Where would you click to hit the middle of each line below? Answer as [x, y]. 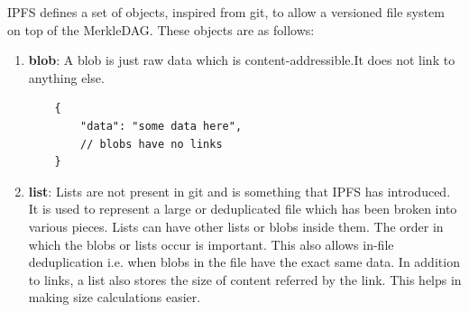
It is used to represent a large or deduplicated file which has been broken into [243, 209]
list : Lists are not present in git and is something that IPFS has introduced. [239, 191]
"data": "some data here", [161, 126]
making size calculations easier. [115, 297]
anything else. [66, 77]
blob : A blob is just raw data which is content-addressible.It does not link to [242, 60]
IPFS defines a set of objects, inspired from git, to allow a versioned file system [226, 12]
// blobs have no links [152, 144]
